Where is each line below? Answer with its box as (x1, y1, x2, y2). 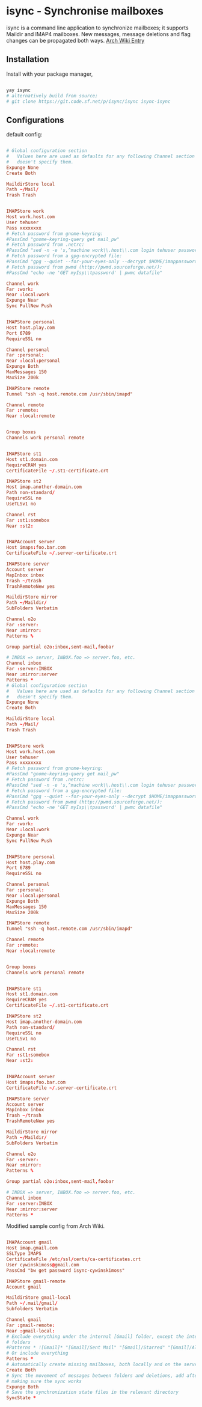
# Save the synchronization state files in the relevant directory (6, 1390, 179, 1396)
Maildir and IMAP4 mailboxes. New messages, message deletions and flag (6, 30, 191, 37)
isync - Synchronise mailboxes (6, 4, 164, 18)
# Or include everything (6, 1351, 69, 1357)
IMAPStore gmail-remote (6, 1278, 66, 1284)
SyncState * (6, 1395, 36, 1401)
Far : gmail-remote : (6, 1322, 55, 1328)
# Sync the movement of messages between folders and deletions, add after (6, 1372, 200, 1379)
